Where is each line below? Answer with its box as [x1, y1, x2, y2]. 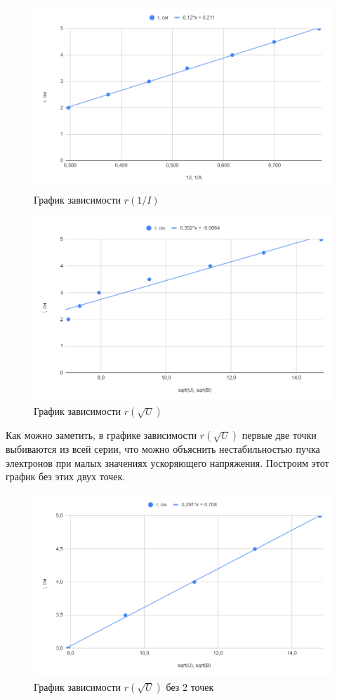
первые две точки [242, 428, 317, 442]
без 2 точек [166, 679, 214, 694]
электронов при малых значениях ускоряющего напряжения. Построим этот [6, 455, 329, 470]
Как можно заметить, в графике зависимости [6, 428, 197, 442]
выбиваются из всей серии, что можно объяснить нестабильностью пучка [6, 442, 320, 456]
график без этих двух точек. [6, 469, 126, 484]
